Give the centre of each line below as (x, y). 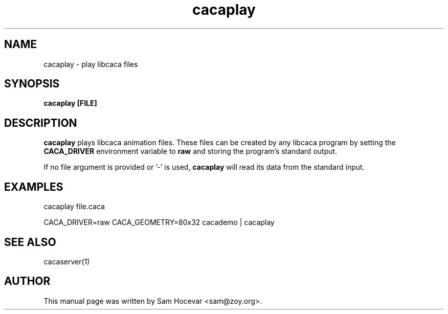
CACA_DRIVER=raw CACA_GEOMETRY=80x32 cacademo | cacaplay (159, 222)
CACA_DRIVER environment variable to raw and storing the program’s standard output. (191, 151)
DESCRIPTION (41, 123)
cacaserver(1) (67, 261)
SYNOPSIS (32, 84)
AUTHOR (27, 281)
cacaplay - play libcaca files (91, 64)
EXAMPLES (34, 187)
